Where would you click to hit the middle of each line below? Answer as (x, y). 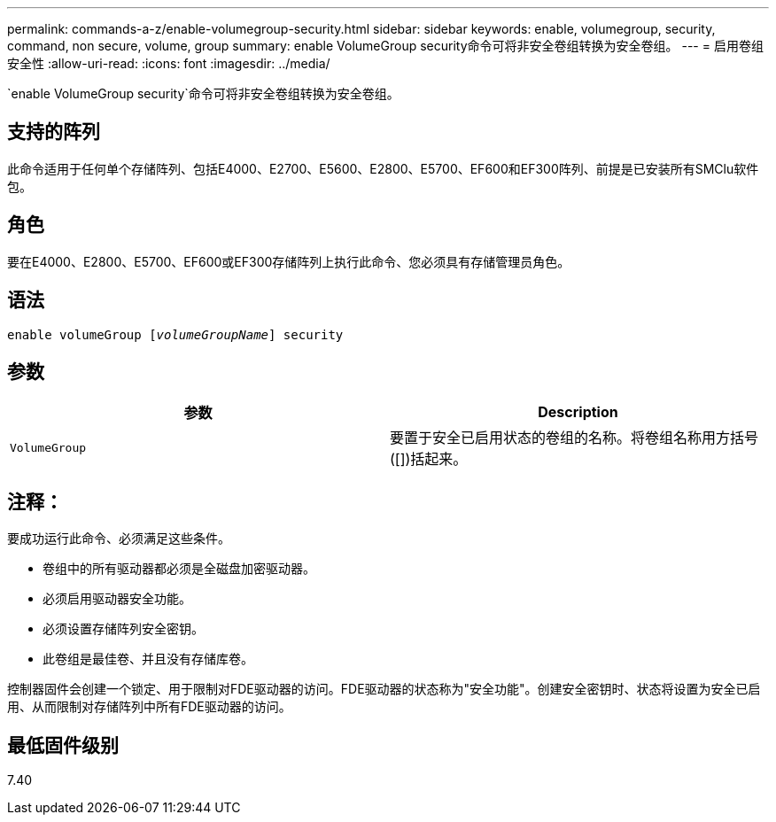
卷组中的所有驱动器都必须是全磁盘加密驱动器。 (179, 569)
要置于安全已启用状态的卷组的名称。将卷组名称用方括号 (574, 438)
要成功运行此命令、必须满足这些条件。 (119, 539)
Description (578, 412)
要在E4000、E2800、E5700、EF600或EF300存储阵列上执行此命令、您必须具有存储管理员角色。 (289, 261)
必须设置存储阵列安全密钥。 (123, 629)
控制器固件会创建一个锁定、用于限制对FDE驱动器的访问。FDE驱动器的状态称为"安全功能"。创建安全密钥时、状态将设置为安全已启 (384, 689)
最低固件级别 (63, 745)
